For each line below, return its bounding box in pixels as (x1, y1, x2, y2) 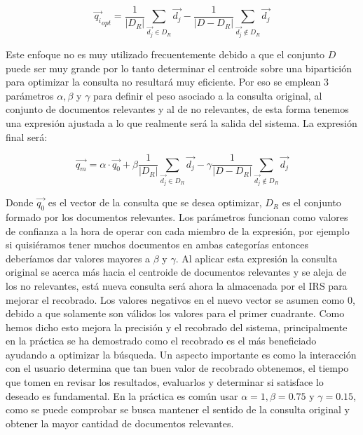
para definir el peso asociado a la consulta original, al (93, 88, 322, 102)
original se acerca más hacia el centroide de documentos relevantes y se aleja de (6, 265, 347, 279)
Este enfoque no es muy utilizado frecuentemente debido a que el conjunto (6, 47, 324, 61)
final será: (6, 129, 48, 144)
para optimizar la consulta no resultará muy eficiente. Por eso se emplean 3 (6, 74, 329, 89)
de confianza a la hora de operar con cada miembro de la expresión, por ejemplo (6, 223, 350, 238)
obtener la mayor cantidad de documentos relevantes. (6, 415, 234, 430)
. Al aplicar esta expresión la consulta (175, 250, 338, 265)
